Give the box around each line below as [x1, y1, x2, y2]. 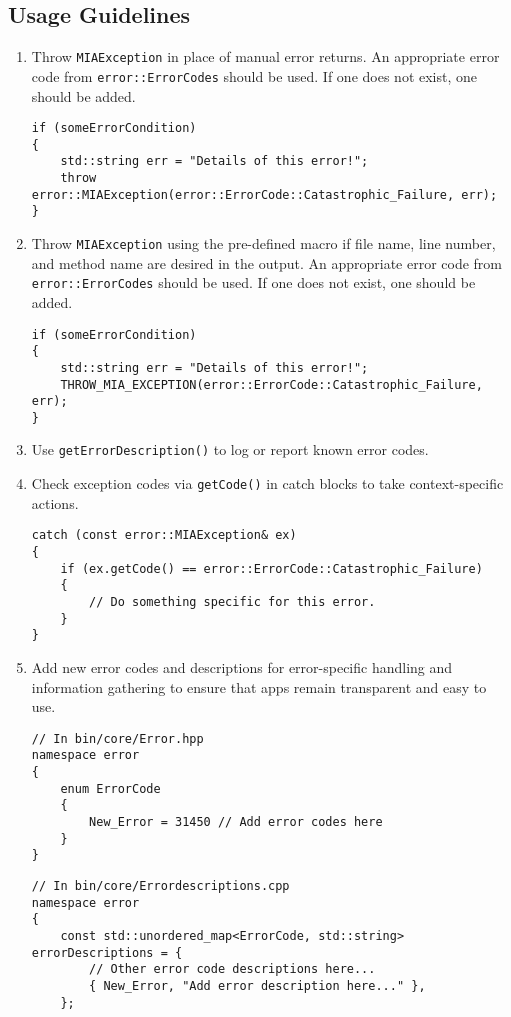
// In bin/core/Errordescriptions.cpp [31, 879, 290, 894]
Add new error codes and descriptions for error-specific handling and [31, 656, 453, 677]
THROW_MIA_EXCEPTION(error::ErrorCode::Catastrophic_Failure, [60, 377, 483, 392]
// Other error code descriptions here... [89, 962, 376, 977]
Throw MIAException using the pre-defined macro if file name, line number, [31, 233, 496, 254]
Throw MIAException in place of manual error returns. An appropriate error [31, 46, 500, 67]
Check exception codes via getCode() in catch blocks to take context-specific [31, 473, 504, 494]
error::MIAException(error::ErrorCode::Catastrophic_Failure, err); [31, 187, 498, 202]
